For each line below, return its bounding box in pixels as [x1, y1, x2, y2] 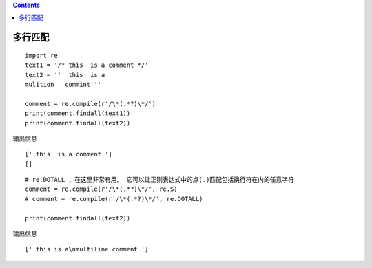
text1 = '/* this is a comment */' [25, 61, 149, 69]
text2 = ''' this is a [25, 71, 105, 79]
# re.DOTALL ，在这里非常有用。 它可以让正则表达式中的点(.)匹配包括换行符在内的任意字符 [25, 176, 294, 184]
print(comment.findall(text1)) [25, 110, 131, 117]
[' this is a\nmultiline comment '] [25, 245, 149, 254]
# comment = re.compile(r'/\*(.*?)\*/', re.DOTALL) [25, 195, 203, 203]
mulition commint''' [25, 80, 102, 88]
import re [25, 52, 58, 59]
